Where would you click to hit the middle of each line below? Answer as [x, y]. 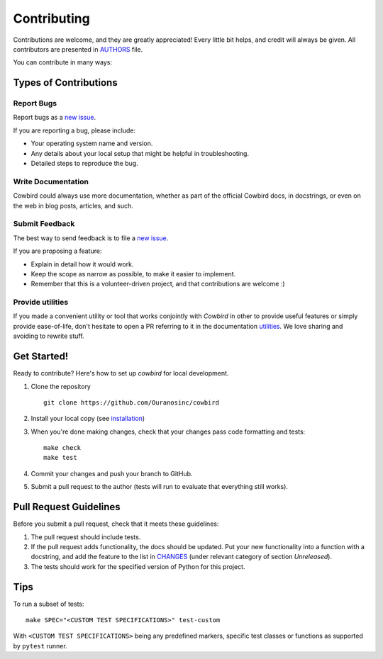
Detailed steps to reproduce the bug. [84, 164]
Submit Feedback [44, 224]
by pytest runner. [40, 646]
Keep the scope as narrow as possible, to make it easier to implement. [133, 274]
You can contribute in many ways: [63, 62]
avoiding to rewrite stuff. [49, 336]
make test [60, 458]
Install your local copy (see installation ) [88, 419]
